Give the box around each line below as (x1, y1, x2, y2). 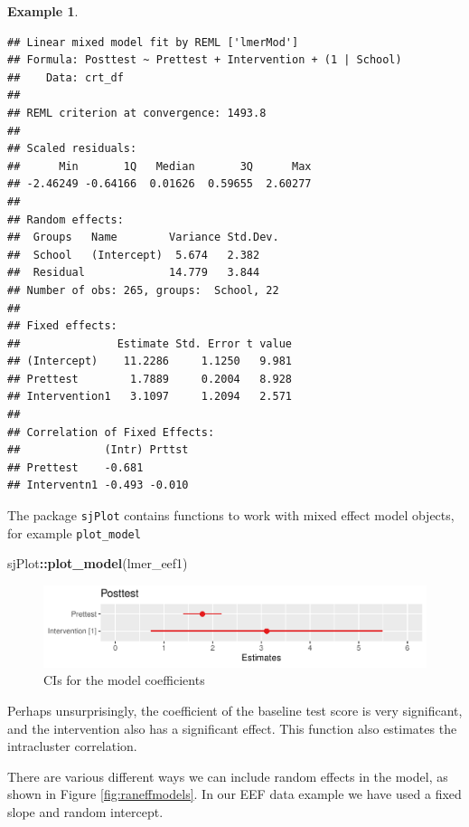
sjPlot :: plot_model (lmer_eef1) (7, 554, 188, 573)
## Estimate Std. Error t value (7, 337, 292, 350)
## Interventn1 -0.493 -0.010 (7, 479, 189, 492)
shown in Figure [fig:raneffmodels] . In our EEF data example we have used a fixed (7, 784, 462, 803)
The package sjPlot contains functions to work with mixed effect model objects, (7, 506, 455, 525)
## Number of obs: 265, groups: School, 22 (7, 283, 279, 297)
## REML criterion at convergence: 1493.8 (7, 106, 267, 119)
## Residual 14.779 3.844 (7, 266, 260, 280)
